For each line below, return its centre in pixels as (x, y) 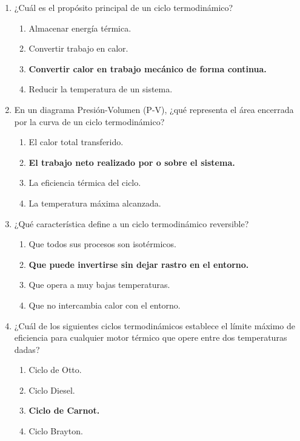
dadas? (27, 349)
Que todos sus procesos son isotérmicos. (102, 244)
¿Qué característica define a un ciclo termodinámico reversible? (132, 223)
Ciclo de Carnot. (64, 410)
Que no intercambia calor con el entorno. (105, 305)
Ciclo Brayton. (56, 431)
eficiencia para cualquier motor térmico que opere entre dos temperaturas (151, 337)
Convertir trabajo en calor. (78, 48)
